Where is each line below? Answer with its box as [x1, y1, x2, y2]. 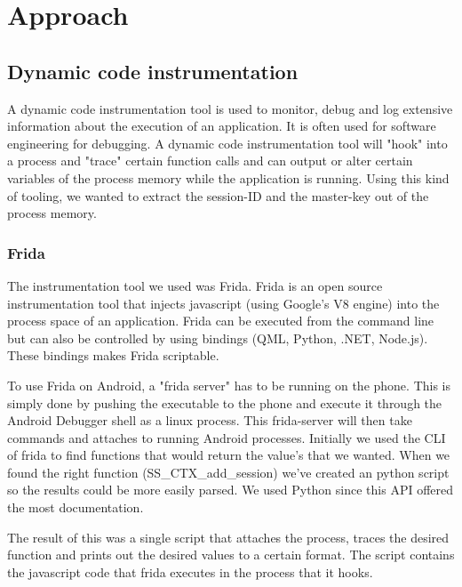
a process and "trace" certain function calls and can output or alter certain [7, 151, 413, 170]
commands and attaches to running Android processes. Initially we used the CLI [7, 428, 446, 446]
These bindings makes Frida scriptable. [7, 346, 219, 365]
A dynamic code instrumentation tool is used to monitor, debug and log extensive [7, 99, 453, 117]
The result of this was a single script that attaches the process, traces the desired [7, 527, 450, 546]
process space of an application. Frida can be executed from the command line [7, 311, 434, 330]
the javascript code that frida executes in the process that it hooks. [7, 562, 373, 581]
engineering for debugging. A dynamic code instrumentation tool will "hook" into [7, 133, 448, 152]
